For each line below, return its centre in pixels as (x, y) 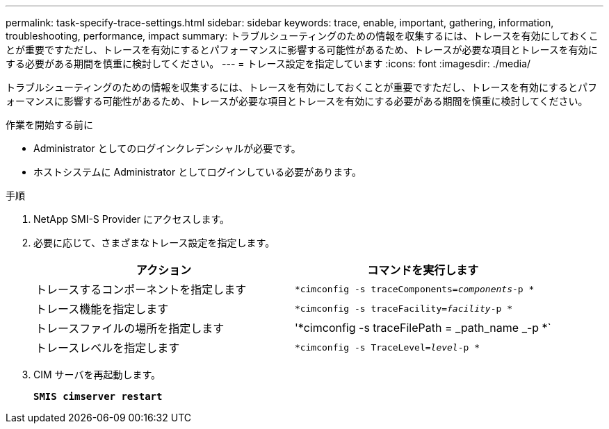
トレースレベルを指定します (108, 348)
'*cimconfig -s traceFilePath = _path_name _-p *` (423, 328)
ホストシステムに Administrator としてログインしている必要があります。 (197, 172)
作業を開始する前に (49, 125)
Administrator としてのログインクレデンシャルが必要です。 (167, 148)
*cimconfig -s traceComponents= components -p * (414, 289)
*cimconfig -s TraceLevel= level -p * (387, 347)
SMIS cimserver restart (98, 396)
